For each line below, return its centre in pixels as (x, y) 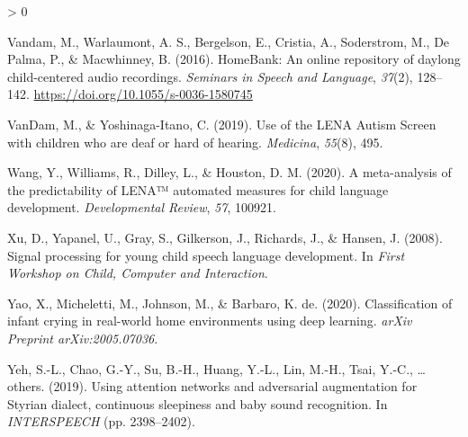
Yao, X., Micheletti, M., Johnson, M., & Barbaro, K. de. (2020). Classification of (230, 303)
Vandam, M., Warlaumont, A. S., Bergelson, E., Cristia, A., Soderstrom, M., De (229, 41)
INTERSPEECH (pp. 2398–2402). (101, 421)
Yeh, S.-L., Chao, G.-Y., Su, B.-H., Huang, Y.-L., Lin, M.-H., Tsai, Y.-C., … (216, 368)
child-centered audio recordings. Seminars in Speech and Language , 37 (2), (210, 76)
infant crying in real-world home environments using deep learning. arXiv (210, 321)
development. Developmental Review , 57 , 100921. (142, 207)
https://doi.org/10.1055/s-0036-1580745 (143, 94)
